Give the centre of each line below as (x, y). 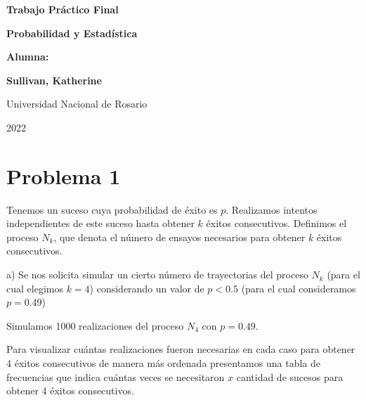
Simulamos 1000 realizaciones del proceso (95, 325)
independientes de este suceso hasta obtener (100, 223)
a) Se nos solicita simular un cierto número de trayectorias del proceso (157, 275)
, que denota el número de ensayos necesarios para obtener (179, 237)
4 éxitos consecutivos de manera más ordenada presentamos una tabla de (163, 363)
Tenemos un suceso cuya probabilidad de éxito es (112, 209)
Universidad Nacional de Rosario (77, 104)
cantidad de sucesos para (290, 376)
